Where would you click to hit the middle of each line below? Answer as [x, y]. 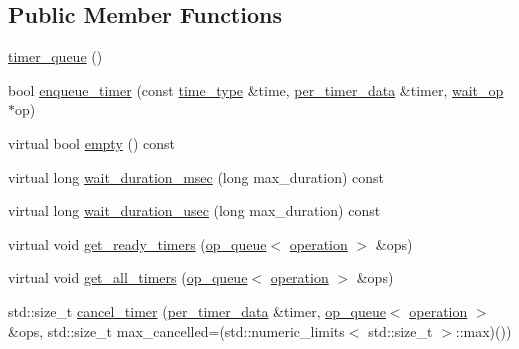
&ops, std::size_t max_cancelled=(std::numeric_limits [176, 330]
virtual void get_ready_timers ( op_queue [137, 243]
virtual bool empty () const [91, 142]
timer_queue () [55, 56]
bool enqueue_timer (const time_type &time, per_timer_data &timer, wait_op [256, 89]
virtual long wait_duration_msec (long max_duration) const [196, 176]
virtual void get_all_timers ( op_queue [128, 277]
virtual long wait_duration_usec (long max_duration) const [194, 210]
